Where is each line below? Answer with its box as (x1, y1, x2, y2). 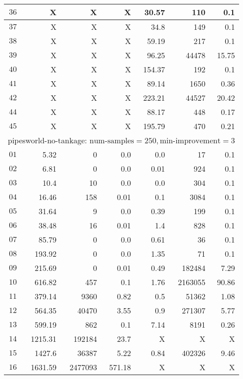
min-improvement (160, 137, 221, 145)
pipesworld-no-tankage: (8, 134, 87, 146)
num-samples (89, 137, 134, 145)
